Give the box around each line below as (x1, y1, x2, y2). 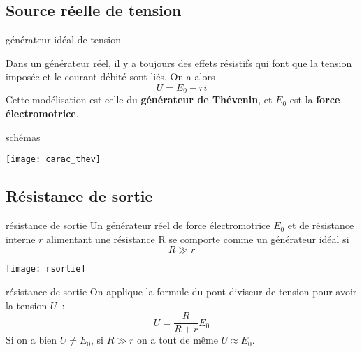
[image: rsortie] (6, 264, 86, 274)
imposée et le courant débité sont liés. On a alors (6, 69, 215, 84)
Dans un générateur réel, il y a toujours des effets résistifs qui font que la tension (6, 55, 352, 70)
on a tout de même (137, 332, 218, 347)
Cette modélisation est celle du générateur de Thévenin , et (6, 92, 273, 107)
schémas (6, 129, 41, 144)
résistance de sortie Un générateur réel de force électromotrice (6, 218, 270, 233)
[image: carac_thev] (6, 154, 101, 165)
